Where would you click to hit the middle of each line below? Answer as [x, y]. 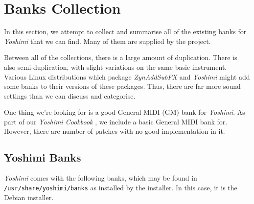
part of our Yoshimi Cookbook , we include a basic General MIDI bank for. [116, 121]
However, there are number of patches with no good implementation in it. [115, 131]
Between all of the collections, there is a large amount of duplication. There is [121, 57]
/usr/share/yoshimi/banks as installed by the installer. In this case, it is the [121, 187]
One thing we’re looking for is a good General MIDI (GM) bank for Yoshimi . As [125, 112]
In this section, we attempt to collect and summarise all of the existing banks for [125, 31]
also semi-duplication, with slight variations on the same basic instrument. [115, 67]
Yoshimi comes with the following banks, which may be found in [101, 178]
